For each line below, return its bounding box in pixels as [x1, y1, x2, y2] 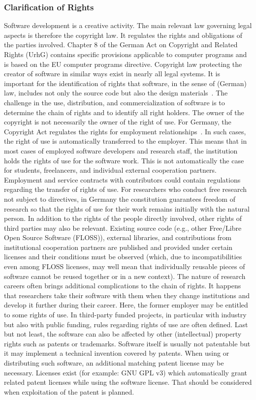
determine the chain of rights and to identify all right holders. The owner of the [4, 107, 244, 117]
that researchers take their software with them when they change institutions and [4, 290, 250, 300]
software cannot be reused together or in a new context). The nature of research [4, 271, 246, 281]
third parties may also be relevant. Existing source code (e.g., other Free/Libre [4, 222, 242, 233]
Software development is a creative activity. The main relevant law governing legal [4, 20, 252, 31]
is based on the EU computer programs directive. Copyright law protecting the [4, 59, 242, 69]
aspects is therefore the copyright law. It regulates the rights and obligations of [4, 30, 243, 40]
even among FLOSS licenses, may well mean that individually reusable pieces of [4, 261, 245, 272]
